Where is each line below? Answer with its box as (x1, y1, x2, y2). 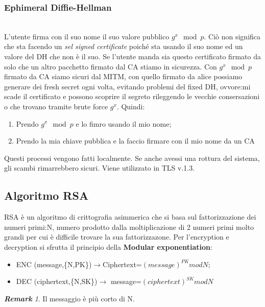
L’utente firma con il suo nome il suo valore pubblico (4, 31, 170, 41)
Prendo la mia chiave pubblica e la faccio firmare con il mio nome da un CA (16, 135, 255, 146)
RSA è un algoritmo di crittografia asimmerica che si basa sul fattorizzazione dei (4, 211, 256, 222)
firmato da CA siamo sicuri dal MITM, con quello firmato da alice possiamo (4, 71, 243, 82)
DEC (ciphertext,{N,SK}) (16, 276, 98, 287)
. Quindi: (116, 101, 145, 111)
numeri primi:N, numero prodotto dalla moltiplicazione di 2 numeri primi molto (4, 221, 254, 232)
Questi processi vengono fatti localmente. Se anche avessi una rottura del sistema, (4, 152, 260, 163)
